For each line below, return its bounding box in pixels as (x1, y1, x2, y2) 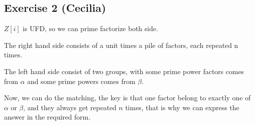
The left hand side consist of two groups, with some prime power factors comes (4, 66, 244, 76)
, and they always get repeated (23, 102, 117, 112)
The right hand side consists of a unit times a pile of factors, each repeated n (4, 40, 238, 50)
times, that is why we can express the (125, 102, 240, 112)
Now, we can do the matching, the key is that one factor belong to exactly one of (4, 92, 251, 103)
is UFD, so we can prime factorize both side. (22, 23, 158, 34)
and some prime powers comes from (27, 76, 135, 86)
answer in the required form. (4, 112, 91, 122)
